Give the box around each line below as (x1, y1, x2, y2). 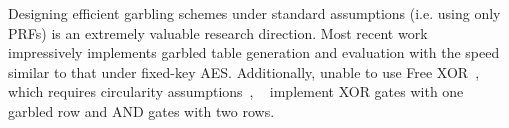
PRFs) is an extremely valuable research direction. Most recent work (8, 22, 428, 43)
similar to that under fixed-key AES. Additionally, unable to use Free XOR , (8, 61, 480, 82)
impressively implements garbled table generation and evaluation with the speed (8, 42, 500, 63)
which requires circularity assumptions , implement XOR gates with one (8, 81, 464, 102)
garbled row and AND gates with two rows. (8, 100, 275, 121)
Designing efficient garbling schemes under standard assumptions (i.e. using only (8, 3, 501, 23)
